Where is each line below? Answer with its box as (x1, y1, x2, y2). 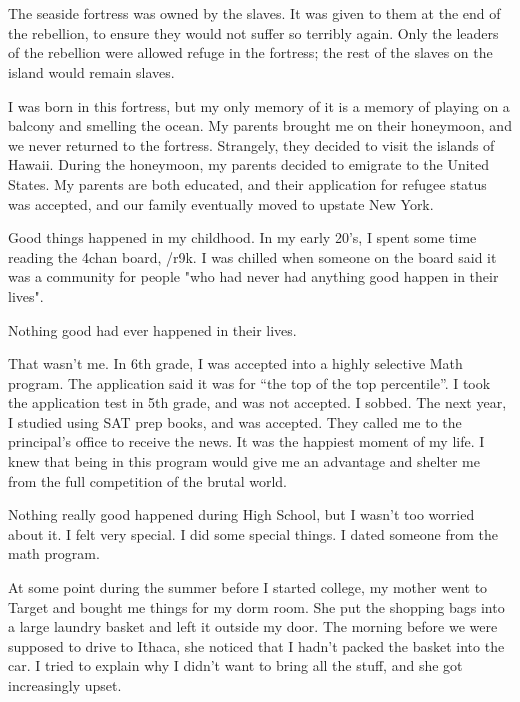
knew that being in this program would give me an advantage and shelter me (8, 451, 480, 472)
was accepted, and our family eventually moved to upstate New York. (8, 193, 434, 214)
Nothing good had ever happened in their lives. (8, 319, 297, 340)
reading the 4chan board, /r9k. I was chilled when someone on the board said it (8, 246, 497, 267)
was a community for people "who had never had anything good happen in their (8, 266, 499, 287)
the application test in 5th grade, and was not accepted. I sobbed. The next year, (8, 392, 507, 413)
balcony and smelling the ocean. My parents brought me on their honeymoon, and (8, 115, 512, 136)
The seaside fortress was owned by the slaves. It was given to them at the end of (8, 3, 501, 24)
